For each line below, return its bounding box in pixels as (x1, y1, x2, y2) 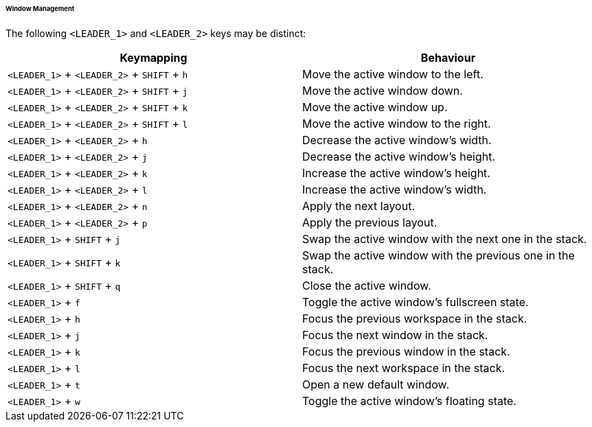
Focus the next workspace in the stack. (302, 360, 505, 375)
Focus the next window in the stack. (302, 327, 488, 342)
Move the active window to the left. (302, 67, 483, 81)
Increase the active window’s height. (302, 165, 490, 180)
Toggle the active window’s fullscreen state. (302, 295, 529, 309)
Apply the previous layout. (302, 215, 437, 229)
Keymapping (119, 50, 187, 65)
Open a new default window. (302, 377, 450, 391)
